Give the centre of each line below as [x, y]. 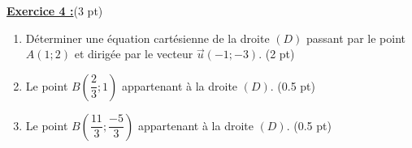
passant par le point [356, 38]
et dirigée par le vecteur [134, 54]
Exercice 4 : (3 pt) [55, 11]
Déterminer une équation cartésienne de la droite [147, 38]
